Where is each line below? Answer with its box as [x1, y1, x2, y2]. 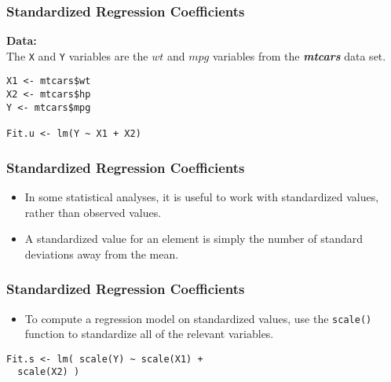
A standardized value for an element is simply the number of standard [24, 230, 363, 247]
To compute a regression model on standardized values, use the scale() [24, 310, 372, 326]
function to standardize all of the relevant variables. [24, 325, 274, 342]
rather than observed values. [24, 204, 162, 220]
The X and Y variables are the [6, 47, 148, 64]
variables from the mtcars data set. [212, 47, 386, 64]
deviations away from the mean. [24, 245, 179, 262]
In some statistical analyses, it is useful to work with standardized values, [24, 188, 379, 204]
